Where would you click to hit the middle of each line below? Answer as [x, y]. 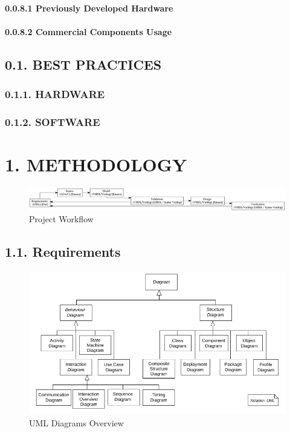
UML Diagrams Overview [76, 422]
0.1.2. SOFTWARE [53, 121]
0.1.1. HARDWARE [55, 94]
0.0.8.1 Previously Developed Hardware [89, 8]
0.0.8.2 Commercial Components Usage [89, 31]
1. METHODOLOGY [96, 164]
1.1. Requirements [63, 252]
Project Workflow [61, 219]
